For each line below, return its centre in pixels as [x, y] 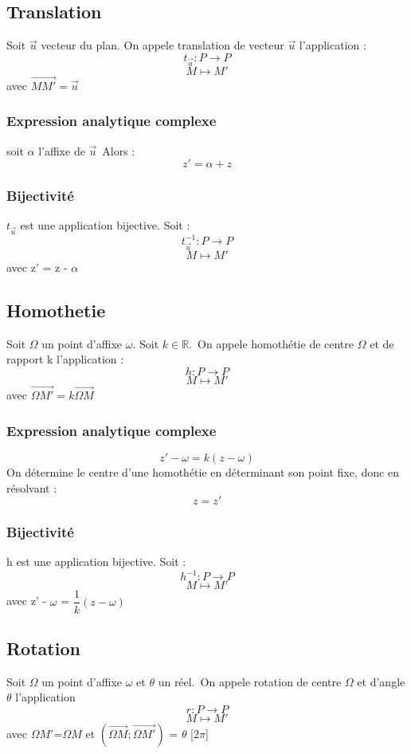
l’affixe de [62, 150]
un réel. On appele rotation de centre [250, 681]
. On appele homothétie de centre [272, 343]
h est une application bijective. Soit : [96, 562]
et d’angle [381, 681]
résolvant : [32, 487]
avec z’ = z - [37, 267]
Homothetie [56, 310]
